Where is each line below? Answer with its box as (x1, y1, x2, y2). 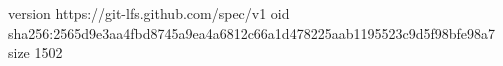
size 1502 (8, 42, 63, 63)
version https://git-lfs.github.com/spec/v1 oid (8, 3, 290, 23)
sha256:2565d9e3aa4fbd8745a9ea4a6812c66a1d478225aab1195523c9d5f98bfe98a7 (8, 22, 496, 43)
